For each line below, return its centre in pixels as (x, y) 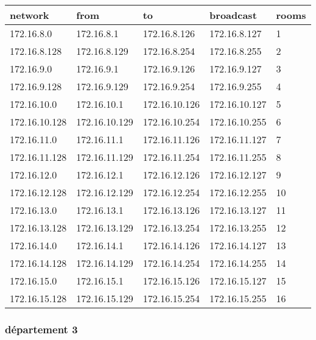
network (30, 15)
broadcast (233, 15)
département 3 (41, 329)
